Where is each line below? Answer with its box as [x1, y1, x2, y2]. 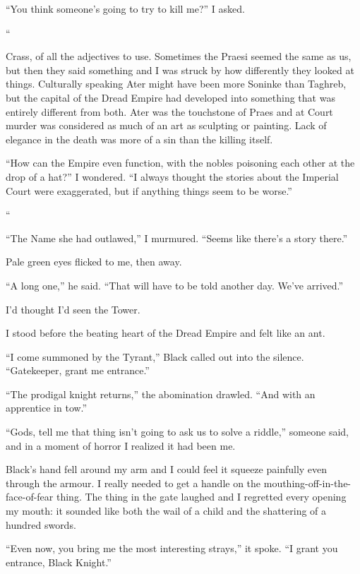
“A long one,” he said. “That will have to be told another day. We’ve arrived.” [6, 277, 344, 292]
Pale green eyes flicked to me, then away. [6, 254, 182, 269]
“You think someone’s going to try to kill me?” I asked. [6, 1, 245, 16]
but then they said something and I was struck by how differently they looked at [6, 62, 354, 77]
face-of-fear [6, 489, 54, 504]
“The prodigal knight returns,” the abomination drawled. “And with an [6, 386, 316, 401]
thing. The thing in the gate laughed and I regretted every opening [56, 489, 347, 504]
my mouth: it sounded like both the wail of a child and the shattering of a [6, 503, 327, 518]
